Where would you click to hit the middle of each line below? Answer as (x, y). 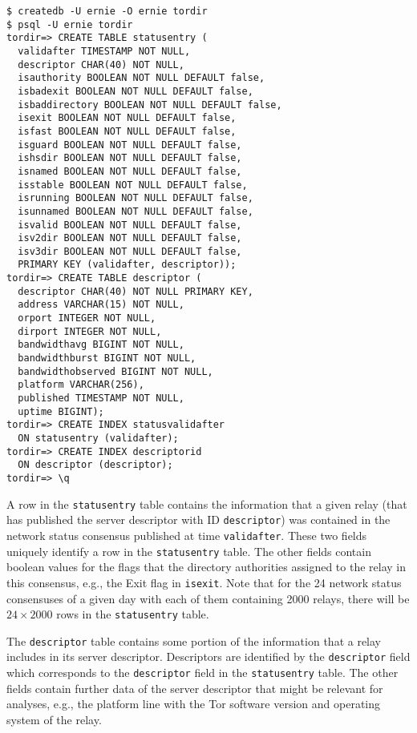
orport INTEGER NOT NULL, (87, 318)
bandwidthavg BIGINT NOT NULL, (101, 345)
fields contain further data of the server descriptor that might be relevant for (195, 688)
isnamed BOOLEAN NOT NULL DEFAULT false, (130, 171)
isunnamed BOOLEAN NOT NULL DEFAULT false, (136, 211)
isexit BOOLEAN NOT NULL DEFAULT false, (127, 118)
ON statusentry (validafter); (98, 438)
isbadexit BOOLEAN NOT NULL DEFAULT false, (136, 91)
